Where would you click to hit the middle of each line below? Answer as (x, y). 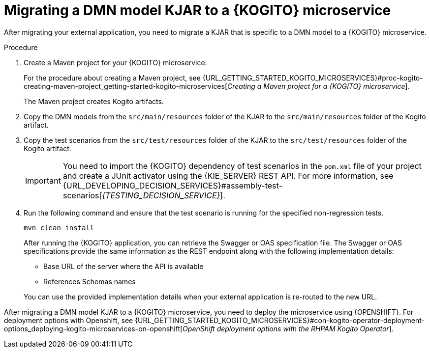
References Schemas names (90, 281)
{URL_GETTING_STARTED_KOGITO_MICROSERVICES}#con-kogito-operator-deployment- (280, 320)
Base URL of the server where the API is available (123, 266)
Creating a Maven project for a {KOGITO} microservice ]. (319, 86)
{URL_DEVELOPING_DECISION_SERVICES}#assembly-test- (172, 185)
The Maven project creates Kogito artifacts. (94, 101)
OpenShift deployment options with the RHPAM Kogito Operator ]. (288, 328)
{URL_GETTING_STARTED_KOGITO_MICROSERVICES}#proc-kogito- (313, 78)
